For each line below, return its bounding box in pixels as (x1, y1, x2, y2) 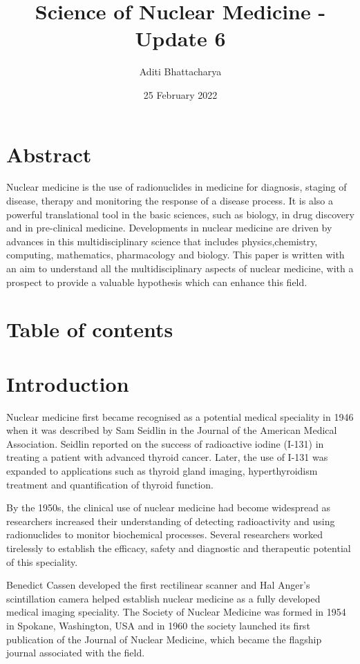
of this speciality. (6, 554, 78, 569)
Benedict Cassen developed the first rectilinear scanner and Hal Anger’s (6, 578, 310, 592)
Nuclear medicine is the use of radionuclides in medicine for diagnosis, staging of (6, 180, 347, 194)
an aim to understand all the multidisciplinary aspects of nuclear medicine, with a (6, 261, 354, 275)
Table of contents (6, 315, 173, 343)
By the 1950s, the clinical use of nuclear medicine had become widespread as (6, 500, 331, 515)
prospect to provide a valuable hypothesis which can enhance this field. (6, 274, 307, 289)
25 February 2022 (143, 87, 218, 102)
